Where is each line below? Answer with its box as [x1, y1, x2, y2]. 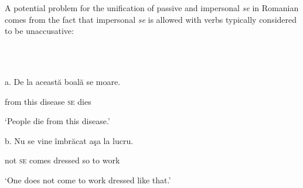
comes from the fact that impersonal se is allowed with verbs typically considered [5, 13, 297, 25]
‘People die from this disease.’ [5, 115, 110, 127]
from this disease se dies [5, 95, 91, 107]
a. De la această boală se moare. [5, 75, 121, 87]
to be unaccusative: [5, 25, 74, 37]
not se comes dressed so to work [5, 154, 120, 166]
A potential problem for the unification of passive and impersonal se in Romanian [5, 2, 299, 13]
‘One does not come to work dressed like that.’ [5, 173, 171, 186]
